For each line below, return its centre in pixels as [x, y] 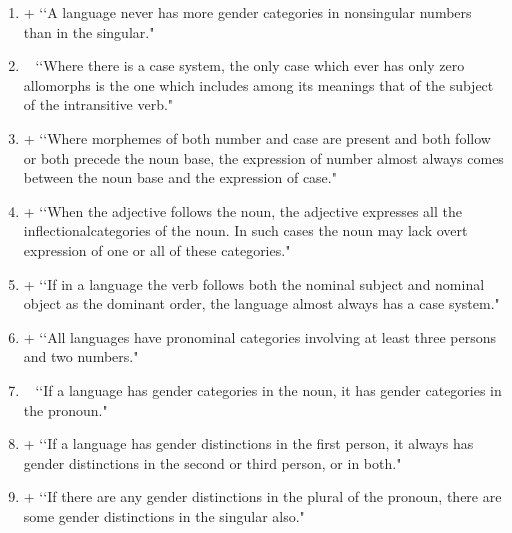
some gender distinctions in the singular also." [164, 515]
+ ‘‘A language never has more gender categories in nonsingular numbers [247, 12]
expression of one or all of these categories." [157, 249]
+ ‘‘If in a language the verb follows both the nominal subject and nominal [254, 283]
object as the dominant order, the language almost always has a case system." [261, 303]
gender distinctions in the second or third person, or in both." [212, 462]
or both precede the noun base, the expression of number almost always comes [263, 157]
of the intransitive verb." [98, 104]
